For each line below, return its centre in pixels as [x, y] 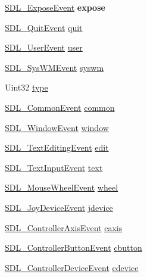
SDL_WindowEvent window [57, 127]
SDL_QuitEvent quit [44, 27]
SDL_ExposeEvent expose [55, 7]
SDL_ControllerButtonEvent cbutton [73, 248]
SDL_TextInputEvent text [54, 167]
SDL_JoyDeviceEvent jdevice [59, 207]
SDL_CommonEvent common [60, 107]
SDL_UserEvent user [44, 47]
